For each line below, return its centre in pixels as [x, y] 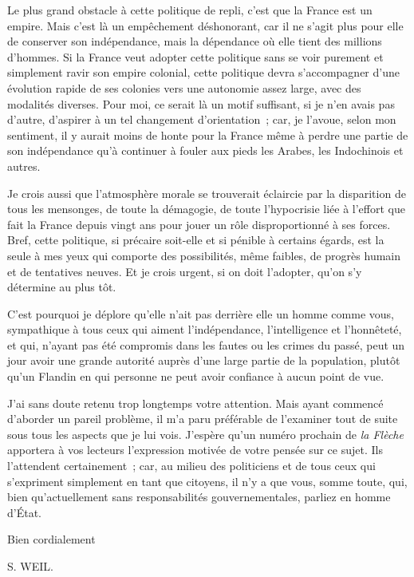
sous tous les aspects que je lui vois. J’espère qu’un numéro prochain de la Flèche [205, 434]
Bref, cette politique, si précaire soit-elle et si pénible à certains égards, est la [196, 240]
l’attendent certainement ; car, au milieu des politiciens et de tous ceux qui [191, 466]
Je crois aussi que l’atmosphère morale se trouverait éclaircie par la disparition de [207, 193]
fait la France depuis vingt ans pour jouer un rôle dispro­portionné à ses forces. [199, 224]
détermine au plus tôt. [62, 287]
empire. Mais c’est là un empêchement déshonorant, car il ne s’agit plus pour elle [205, 25]
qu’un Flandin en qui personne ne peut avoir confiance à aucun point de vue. [196, 376]
